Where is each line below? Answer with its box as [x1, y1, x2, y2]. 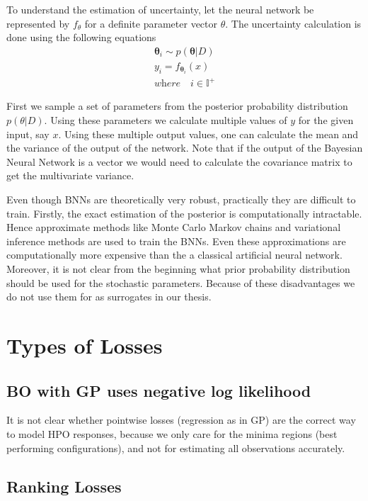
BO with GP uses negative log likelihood [6, 379, 311, 401]
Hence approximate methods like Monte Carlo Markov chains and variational [6, 220, 341, 235]
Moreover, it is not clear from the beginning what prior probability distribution [6, 261, 350, 276]
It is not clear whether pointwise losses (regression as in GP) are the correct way [6, 412, 356, 427]
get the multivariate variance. [6, 168, 134, 183]
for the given [298, 113, 354, 128]
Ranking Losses [6, 475, 122, 497]
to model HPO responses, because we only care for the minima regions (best [6, 426, 338, 441]
